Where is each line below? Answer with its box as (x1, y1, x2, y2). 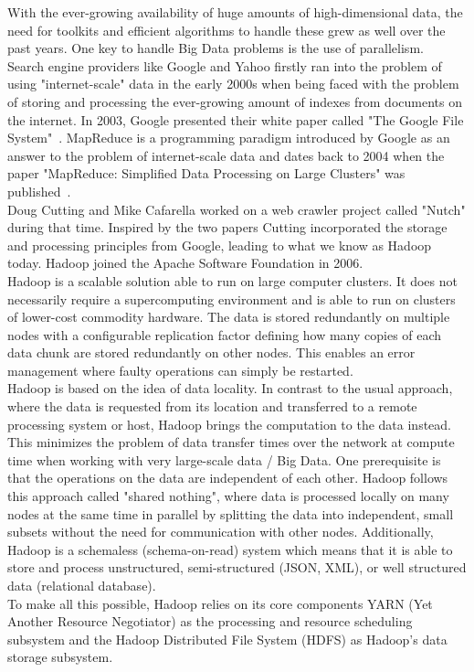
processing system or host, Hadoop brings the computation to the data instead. (7, 414, 451, 433)
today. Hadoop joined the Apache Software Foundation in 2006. (7, 253, 363, 272)
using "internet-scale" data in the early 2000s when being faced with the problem (7, 74, 459, 93)
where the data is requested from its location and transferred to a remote (7, 397, 417, 416)
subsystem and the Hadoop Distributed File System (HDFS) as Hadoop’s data (7, 629, 448, 648)
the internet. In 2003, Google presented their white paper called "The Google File (7, 110, 464, 129)
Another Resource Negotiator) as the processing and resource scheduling (7, 612, 413, 631)
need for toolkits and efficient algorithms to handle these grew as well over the (7, 20, 446, 39)
